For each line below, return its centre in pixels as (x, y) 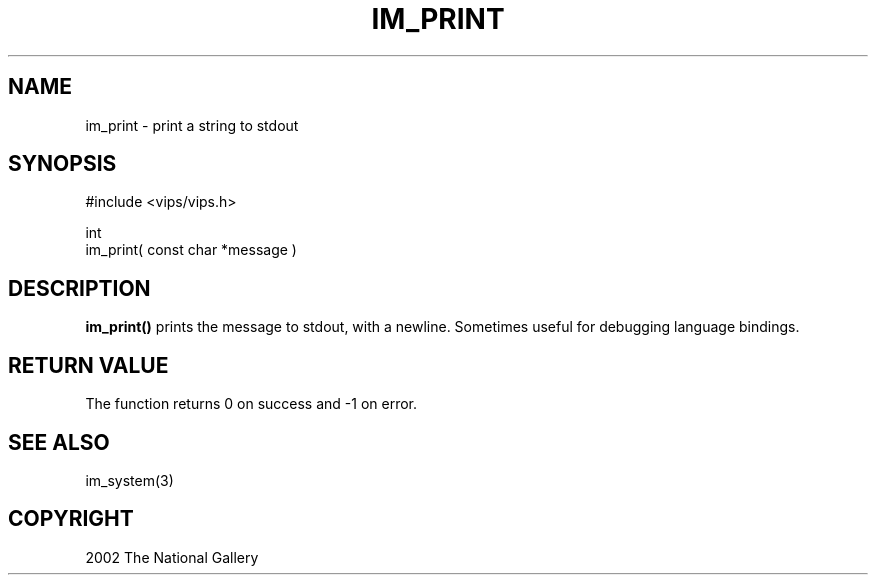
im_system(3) (129, 480)
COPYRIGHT (71, 519)
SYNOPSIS (62, 164)
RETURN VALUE (88, 365)
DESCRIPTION (79, 288)
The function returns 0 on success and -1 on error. (251, 404)
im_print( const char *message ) (191, 250)
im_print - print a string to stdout (192, 125)
